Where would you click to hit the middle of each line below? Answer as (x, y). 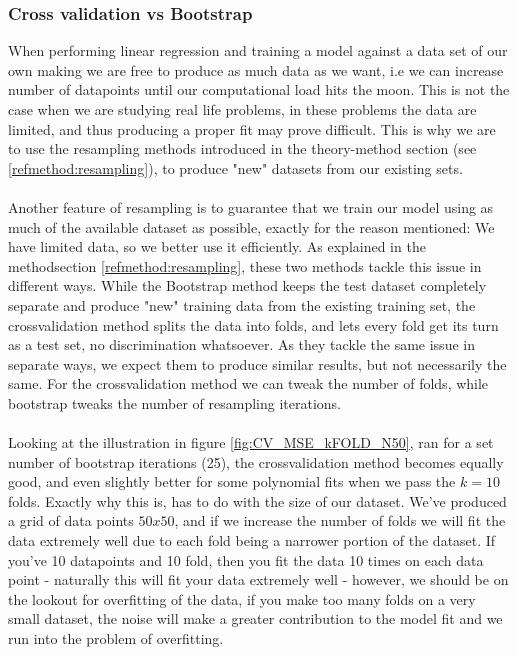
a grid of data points (71, 520)
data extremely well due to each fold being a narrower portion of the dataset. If (252, 540)
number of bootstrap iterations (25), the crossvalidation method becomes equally (256, 461)
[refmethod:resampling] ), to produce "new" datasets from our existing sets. (235, 167)
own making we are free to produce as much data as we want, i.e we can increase (256, 69)
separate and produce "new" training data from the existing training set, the (242, 304)
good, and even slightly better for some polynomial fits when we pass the (232, 481)
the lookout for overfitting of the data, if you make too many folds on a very (242, 598)
